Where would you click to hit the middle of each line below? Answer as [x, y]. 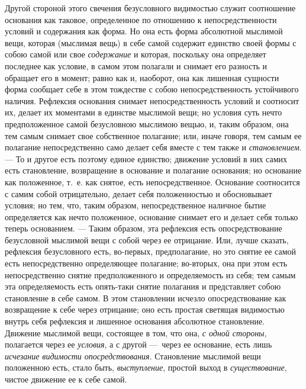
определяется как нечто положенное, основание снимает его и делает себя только [152, 216]
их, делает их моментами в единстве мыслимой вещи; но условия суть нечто [144, 112]
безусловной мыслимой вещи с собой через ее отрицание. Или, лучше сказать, [147, 239]
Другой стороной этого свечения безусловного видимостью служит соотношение [150, 8]
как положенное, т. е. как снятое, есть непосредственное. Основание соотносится [152, 181]
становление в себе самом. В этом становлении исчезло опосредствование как [146, 298]
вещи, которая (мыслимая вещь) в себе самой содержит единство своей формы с [151, 42]
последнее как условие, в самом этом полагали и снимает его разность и [136, 65]
